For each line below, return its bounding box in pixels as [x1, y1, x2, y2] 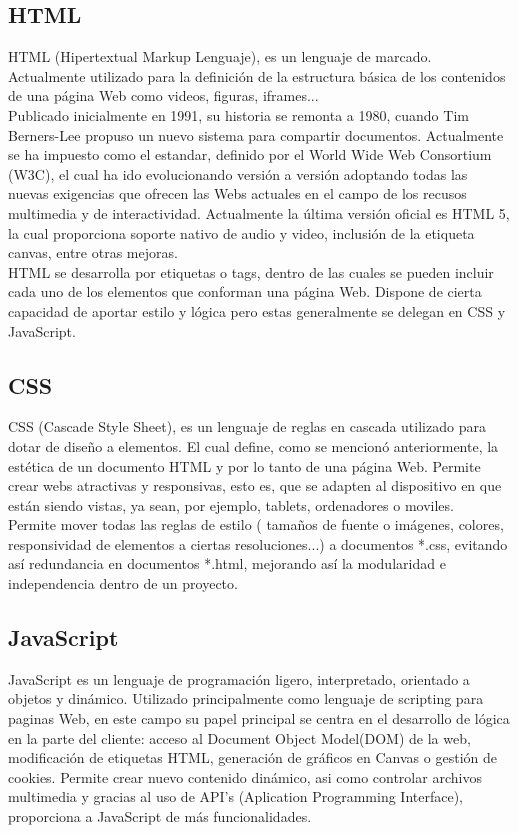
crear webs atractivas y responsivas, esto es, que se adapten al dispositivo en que [8, 475, 502, 496]
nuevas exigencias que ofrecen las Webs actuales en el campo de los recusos [8, 183, 467, 204]
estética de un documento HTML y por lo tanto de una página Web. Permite [8, 455, 481, 476]
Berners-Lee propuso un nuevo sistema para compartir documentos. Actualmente [8, 124, 504, 145]
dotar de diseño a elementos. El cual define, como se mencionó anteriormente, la [8, 435, 499, 456]
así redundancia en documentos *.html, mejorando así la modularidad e [8, 553, 446, 574]
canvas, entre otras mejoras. [8, 242, 178, 263]
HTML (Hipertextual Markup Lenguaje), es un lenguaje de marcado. [8, 46, 432, 67]
